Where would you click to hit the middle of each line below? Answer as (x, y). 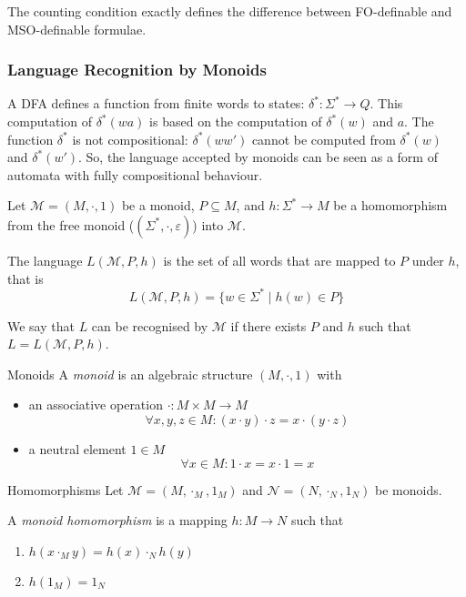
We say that (41, 325)
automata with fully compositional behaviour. (135, 174)
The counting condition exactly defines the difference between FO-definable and (230, 11)
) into (208, 224)
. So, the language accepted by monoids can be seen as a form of (258, 157)
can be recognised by (150, 325)
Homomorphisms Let (66, 489)
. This (386, 103)
